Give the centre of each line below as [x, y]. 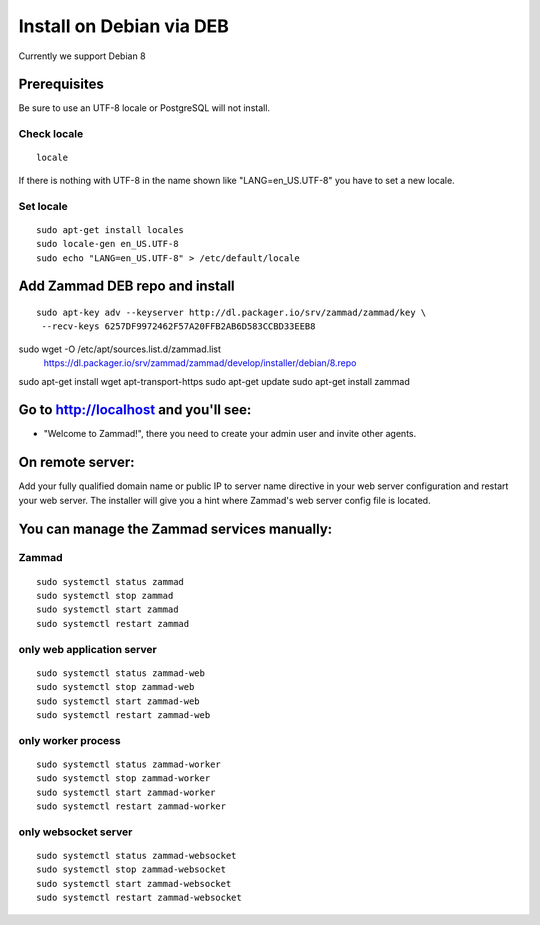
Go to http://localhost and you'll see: [135, 410]
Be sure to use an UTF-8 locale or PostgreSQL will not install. [144, 108]
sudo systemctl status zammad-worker [129, 764]
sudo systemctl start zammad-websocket [134, 883]
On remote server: [76, 462]
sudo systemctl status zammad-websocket [136, 856]
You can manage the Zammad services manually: [175, 528]
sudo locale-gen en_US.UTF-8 [107, 244]
